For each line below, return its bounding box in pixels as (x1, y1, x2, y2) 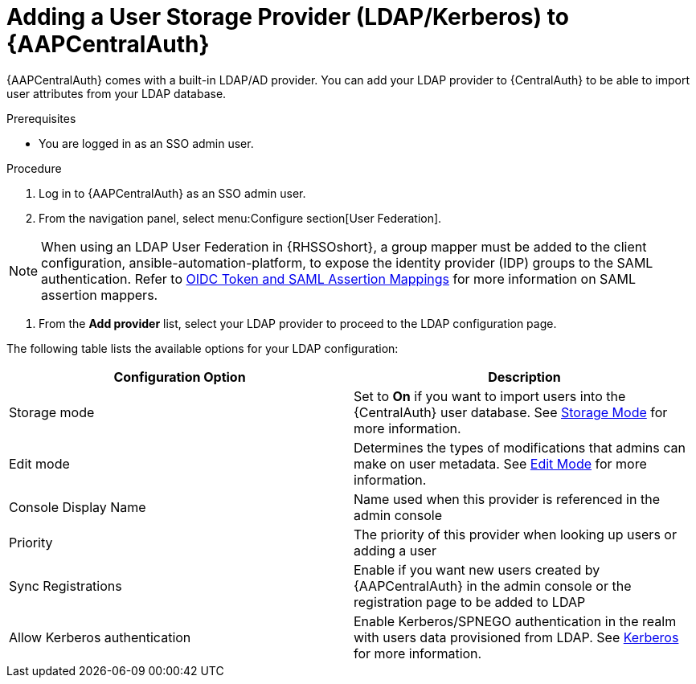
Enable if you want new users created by (354, 561, 600, 578)
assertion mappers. (41, 286, 158, 303)
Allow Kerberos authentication (9, 629, 191, 645)
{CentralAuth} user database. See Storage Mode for (354, 403, 668, 420)
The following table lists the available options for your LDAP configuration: (6, 341, 399, 355)
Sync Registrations (9, 577, 122, 594)
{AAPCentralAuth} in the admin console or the (354, 577, 632, 594)
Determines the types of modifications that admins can (354, 439, 686, 456)
